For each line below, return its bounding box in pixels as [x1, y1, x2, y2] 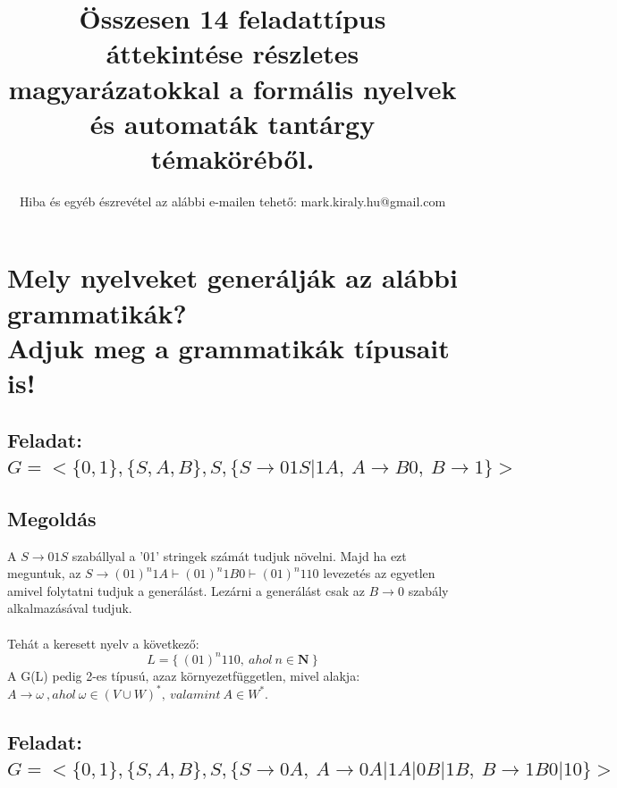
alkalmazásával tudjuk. [7, 599, 132, 617]
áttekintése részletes [106, 35, 359, 71]
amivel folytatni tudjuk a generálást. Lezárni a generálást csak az [7, 581, 365, 599]
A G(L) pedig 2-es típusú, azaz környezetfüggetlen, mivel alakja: [7, 666, 360, 684]
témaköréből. [150, 139, 315, 176]
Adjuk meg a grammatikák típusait [7, 329, 450, 365]
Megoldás [7, 504, 97, 532]
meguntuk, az [7, 564, 81, 583]
